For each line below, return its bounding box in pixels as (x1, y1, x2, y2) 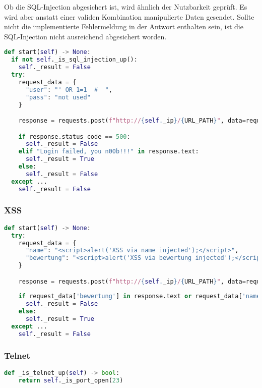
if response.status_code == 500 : (18, 133, 130, 140)
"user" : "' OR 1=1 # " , (25, 86, 112, 93)
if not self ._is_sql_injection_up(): (11, 56, 138, 64)
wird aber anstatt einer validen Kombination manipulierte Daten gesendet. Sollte (4, 11, 254, 22)
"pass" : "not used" (25, 93, 91, 101)
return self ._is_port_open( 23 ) (18, 376, 123, 384)
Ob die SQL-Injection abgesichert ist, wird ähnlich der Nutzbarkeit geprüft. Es (4, 2, 247, 12)
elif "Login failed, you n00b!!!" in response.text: (18, 148, 199, 155)
